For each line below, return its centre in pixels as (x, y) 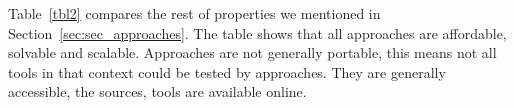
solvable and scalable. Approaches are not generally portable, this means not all (252, 52)
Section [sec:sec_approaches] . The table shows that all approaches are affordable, (257, 32)
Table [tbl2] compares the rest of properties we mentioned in (194, 13)
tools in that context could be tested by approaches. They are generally (227, 71)
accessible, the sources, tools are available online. (157, 91)
